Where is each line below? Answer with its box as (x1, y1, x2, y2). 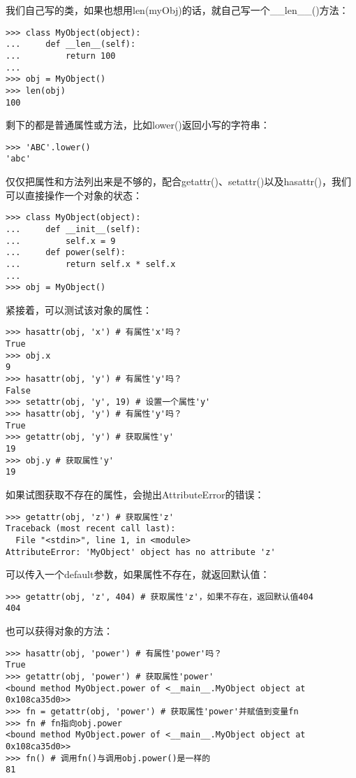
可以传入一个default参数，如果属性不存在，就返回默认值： (6, 567, 270, 582)
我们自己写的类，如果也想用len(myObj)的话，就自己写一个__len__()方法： (6, 3, 349, 17)
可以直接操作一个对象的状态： (6, 187, 142, 202)
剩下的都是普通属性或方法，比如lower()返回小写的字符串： (6, 117, 270, 132)
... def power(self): (6, 247, 126, 258)
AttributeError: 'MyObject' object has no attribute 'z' (6, 547, 276, 557)
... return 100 (6, 50, 116, 61)
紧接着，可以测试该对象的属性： (6, 302, 152, 317)
